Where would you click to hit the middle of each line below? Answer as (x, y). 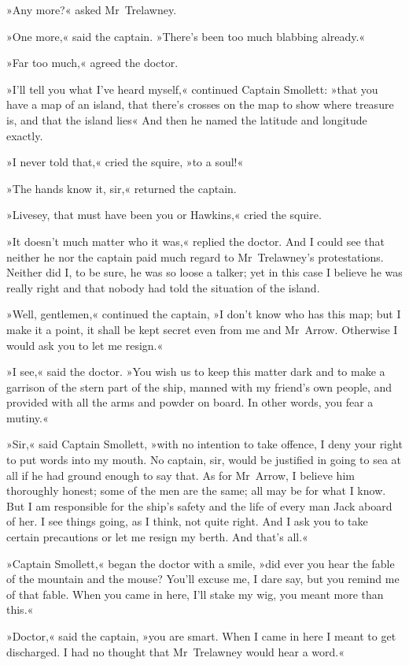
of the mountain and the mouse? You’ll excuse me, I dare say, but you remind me (203, 579)
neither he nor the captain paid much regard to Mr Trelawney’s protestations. (195, 256)
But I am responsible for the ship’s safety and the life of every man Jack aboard (199, 505)
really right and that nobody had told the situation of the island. (163, 287)
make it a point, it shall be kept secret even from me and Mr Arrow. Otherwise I (202, 329)
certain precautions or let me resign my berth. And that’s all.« (157, 537)
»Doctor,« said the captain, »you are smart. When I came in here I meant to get (201, 636)
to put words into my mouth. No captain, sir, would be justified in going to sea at (204, 460)
